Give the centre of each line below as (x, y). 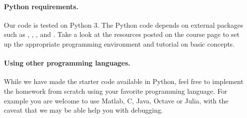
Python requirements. (41, 6)
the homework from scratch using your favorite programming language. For (116, 91)
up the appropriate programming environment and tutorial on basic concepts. (119, 43)
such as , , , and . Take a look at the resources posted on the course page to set (122, 34)
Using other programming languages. (67, 63)
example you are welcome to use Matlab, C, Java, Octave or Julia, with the (116, 100)
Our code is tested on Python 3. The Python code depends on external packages (124, 25)
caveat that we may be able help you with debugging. (83, 110)
